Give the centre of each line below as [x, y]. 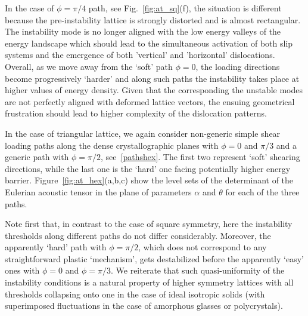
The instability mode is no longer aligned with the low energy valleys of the [143, 31]
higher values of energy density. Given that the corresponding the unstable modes [154, 90]
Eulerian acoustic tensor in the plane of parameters [98, 191]
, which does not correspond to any [203, 247]
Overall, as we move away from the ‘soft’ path [89, 66]
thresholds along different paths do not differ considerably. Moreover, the [138, 235]
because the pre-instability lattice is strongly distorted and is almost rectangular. [153, 19]
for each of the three [262, 191]
